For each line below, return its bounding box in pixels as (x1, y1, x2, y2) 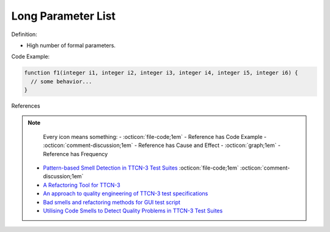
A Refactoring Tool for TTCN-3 (43, 181, 120, 189)
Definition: (11, 31, 38, 38)
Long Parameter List (11, 9, 116, 23)
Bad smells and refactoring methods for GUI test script (43, 198, 180, 206)
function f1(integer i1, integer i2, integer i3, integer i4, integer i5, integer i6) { (24, 69, 299, 77)
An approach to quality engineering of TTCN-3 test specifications (43, 190, 208, 197)
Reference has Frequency (43, 150, 108, 157)
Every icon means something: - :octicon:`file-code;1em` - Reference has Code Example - (43, 133, 267, 140)
